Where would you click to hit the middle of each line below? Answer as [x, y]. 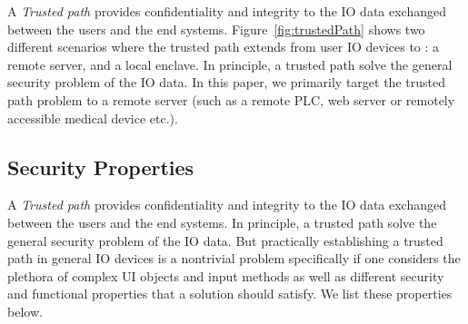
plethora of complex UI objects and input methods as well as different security [226, 275]
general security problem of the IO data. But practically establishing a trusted [225, 240]
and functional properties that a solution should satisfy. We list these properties [230, 294]
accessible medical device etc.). [93, 118]
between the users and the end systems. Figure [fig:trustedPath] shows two [216, 29]
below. [25, 311]
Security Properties [101, 167]
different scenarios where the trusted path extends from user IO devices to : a [224, 47]
